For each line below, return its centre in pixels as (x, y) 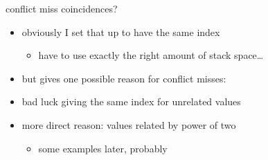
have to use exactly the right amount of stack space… (151, 55)
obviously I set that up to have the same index (121, 32)
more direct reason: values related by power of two (129, 124)
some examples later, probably (103, 148)
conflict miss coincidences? (62, 8)
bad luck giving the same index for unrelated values (131, 101)
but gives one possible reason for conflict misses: (124, 78)
